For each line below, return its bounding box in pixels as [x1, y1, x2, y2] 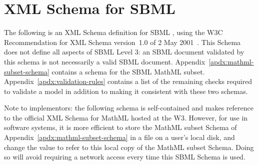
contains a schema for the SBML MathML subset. [51, 66, 205, 76]
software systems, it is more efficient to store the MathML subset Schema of [4, 122, 237, 132]
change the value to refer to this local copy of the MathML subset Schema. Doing [4, 141, 254, 152]
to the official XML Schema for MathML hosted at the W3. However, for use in [4, 112, 248, 122]
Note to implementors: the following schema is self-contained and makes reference [4, 102, 253, 113]
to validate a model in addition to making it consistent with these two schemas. [4, 85, 248, 96]
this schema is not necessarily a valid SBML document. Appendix [4, 56, 205, 66]
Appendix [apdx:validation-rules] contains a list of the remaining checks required [4, 76, 252, 86]
